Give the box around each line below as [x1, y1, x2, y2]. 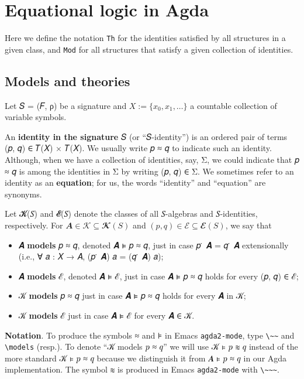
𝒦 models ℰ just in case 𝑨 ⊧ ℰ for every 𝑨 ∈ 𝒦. [18, 309, 195, 321]
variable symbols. [5, 111, 67, 123]
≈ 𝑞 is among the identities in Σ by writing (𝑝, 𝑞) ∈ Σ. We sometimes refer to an [5, 165, 294, 177]
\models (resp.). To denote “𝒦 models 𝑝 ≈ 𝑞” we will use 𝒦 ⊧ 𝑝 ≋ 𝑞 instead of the [5, 340, 298, 353]
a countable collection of [190, 99, 277, 111]
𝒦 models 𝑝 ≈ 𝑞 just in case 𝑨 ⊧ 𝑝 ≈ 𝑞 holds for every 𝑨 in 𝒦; [18, 289, 246, 302]
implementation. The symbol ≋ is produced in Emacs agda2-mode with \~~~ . [5, 363, 279, 375]
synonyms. [5, 187, 42, 200]
